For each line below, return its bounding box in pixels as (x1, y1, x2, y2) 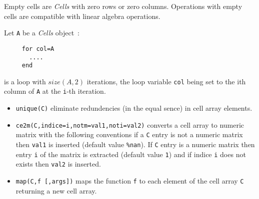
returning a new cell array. (15, 185, 97, 196)
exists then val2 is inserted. (15, 159, 101, 169)
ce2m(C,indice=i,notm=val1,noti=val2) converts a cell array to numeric (15, 119, 244, 130)
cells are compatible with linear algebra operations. (4, 10, 160, 21)
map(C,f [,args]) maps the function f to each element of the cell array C (15, 176, 244, 186)
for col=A (21, 45, 54, 52)
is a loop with (4, 76, 46, 86)
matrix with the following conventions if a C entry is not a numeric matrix (15, 129, 243, 140)
